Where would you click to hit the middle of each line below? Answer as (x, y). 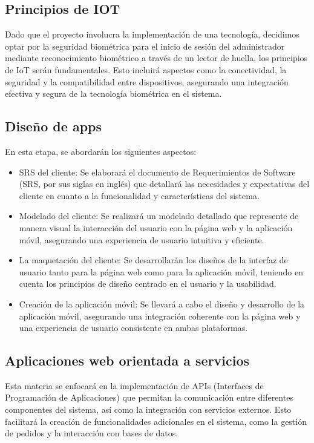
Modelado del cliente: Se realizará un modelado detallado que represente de (159, 216)
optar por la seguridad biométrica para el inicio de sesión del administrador (145, 46)
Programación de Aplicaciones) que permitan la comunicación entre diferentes (149, 397)
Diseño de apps (53, 126)
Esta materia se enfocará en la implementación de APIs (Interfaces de (134, 385)
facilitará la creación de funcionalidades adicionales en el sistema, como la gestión (156, 421)
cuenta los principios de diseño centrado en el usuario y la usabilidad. (148, 284)
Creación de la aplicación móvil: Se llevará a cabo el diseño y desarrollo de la (162, 304)
